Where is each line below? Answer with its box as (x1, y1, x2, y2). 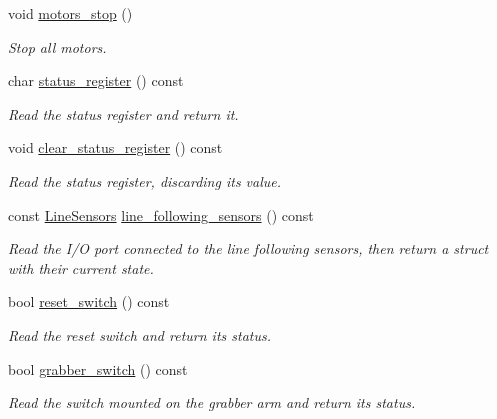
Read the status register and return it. (8, 103, 239, 124)
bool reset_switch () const (8, 291, 170, 312)
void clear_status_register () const (8, 137, 223, 158)
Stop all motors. (8, 36, 107, 57)
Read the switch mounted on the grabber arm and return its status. (8, 392, 416, 413)
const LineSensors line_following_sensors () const (8, 204, 314, 225)
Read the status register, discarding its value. (8, 170, 282, 191)
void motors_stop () (8, 3, 133, 23)
